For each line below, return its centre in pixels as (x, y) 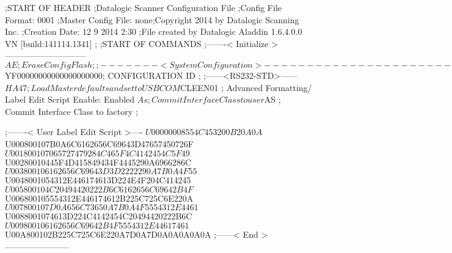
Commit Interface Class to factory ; (71, 111)
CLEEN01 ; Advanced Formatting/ (246, 87)
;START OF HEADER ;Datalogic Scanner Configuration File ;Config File (143, 7)
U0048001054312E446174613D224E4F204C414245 (98, 180)
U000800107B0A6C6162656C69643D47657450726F (99, 143)
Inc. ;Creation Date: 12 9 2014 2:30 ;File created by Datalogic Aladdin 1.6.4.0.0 (154, 31)
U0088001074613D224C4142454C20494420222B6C (99, 216)
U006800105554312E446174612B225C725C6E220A (99, 198)
